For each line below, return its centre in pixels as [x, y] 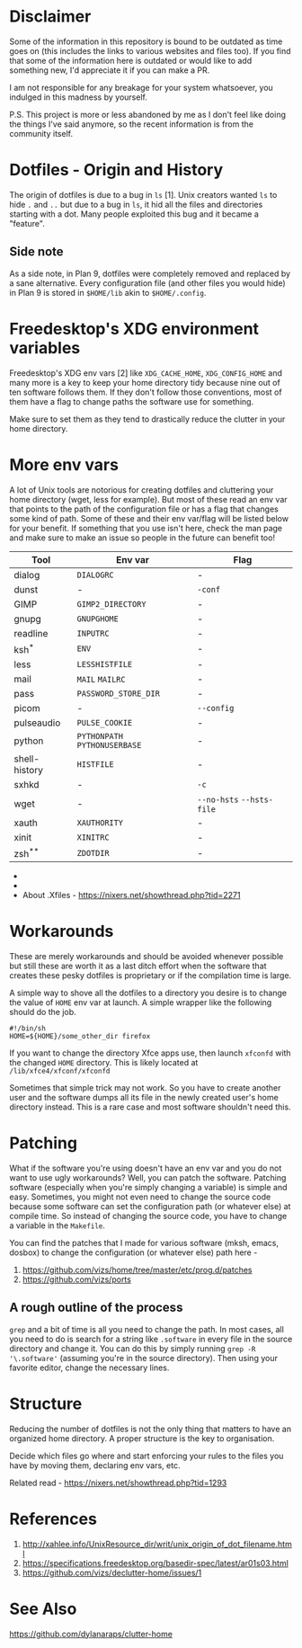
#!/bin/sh [28, 1029]
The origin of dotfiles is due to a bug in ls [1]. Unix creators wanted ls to [143, 194]
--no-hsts [218, 799]
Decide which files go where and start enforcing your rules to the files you [147, 1456]
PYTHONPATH [100, 736]
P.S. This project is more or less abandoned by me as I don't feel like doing [147, 114]
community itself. [41, 133]
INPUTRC [93, 633]
